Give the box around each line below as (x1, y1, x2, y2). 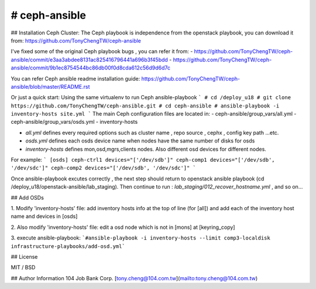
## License (11, 253, 38, 260)
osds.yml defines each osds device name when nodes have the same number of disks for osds (25, 137, 255, 144)
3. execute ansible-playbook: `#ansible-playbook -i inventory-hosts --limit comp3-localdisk (11, 234, 270, 242)
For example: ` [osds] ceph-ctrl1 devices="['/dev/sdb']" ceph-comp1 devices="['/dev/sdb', (11, 156, 275, 163)
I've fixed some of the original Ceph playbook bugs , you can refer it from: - (11, 48, 193, 55)
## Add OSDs (11, 194, 44, 201)
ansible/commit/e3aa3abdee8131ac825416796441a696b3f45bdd (11, 56, 168, 63)
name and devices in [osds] (11, 213, 78, 220)
